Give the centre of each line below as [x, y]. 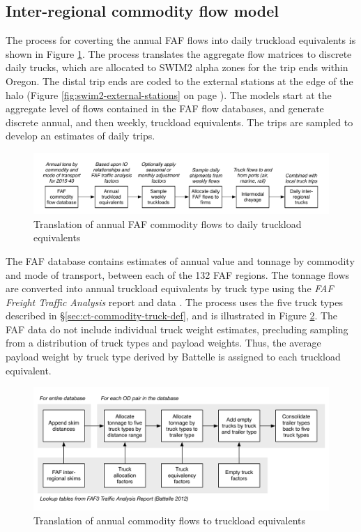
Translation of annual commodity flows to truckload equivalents [169, 520]
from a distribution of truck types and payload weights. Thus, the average [163, 343]
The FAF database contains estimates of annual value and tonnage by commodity [180, 260]
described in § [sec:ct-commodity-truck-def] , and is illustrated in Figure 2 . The [172, 316]
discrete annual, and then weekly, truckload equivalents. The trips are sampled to [179, 122]
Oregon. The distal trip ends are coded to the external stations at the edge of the [179, 81]
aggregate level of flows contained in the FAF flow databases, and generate [165, 108]
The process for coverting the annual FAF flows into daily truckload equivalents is [181, 40]
